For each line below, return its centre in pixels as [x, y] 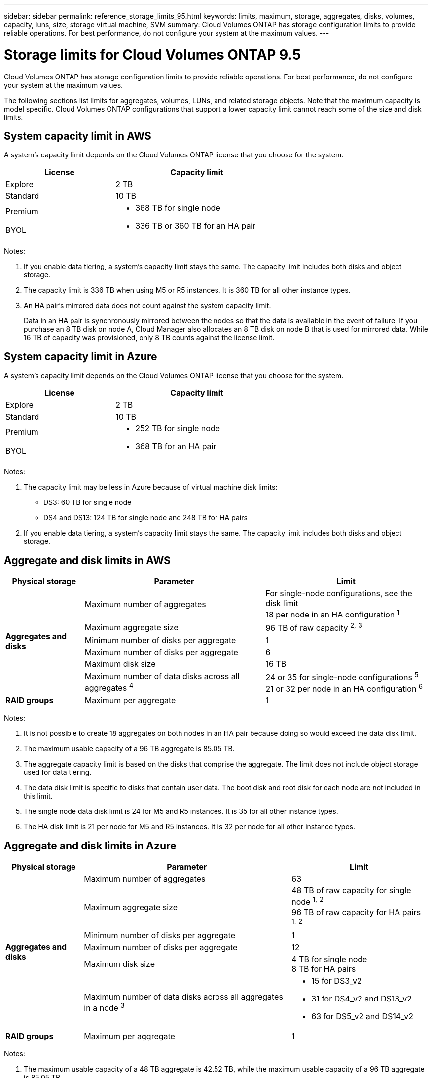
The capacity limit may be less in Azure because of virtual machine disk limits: [151, 487]
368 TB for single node [178, 208]
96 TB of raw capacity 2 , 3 [314, 627]
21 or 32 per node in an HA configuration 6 [344, 688]
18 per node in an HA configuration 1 [333, 614]
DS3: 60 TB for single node [88, 502]
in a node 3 [104, 1007]
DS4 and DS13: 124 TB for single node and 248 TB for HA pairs [145, 518]
